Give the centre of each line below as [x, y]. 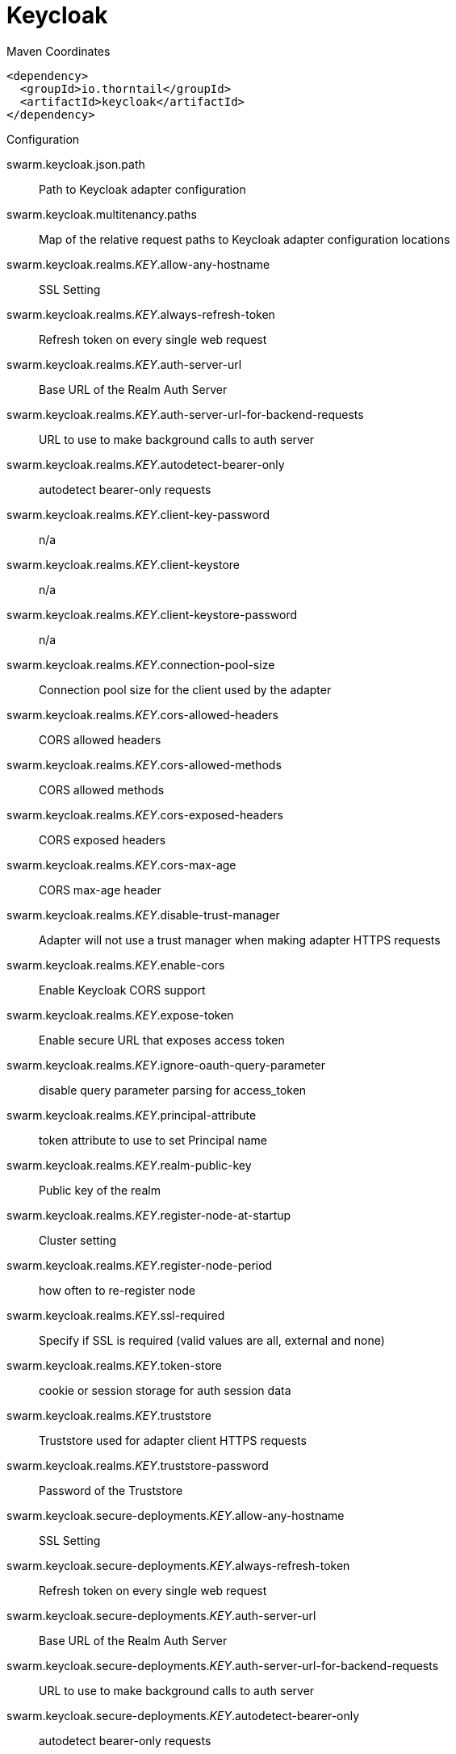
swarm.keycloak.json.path [76, 164]
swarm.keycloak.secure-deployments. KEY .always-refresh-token [178, 1565]
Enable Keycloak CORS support [122, 990]
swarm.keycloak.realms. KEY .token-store [115, 1365]
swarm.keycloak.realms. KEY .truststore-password [138, 1465]
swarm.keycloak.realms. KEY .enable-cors [116, 965]
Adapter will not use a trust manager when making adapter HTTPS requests [240, 940]
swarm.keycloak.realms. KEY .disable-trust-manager [143, 915]
